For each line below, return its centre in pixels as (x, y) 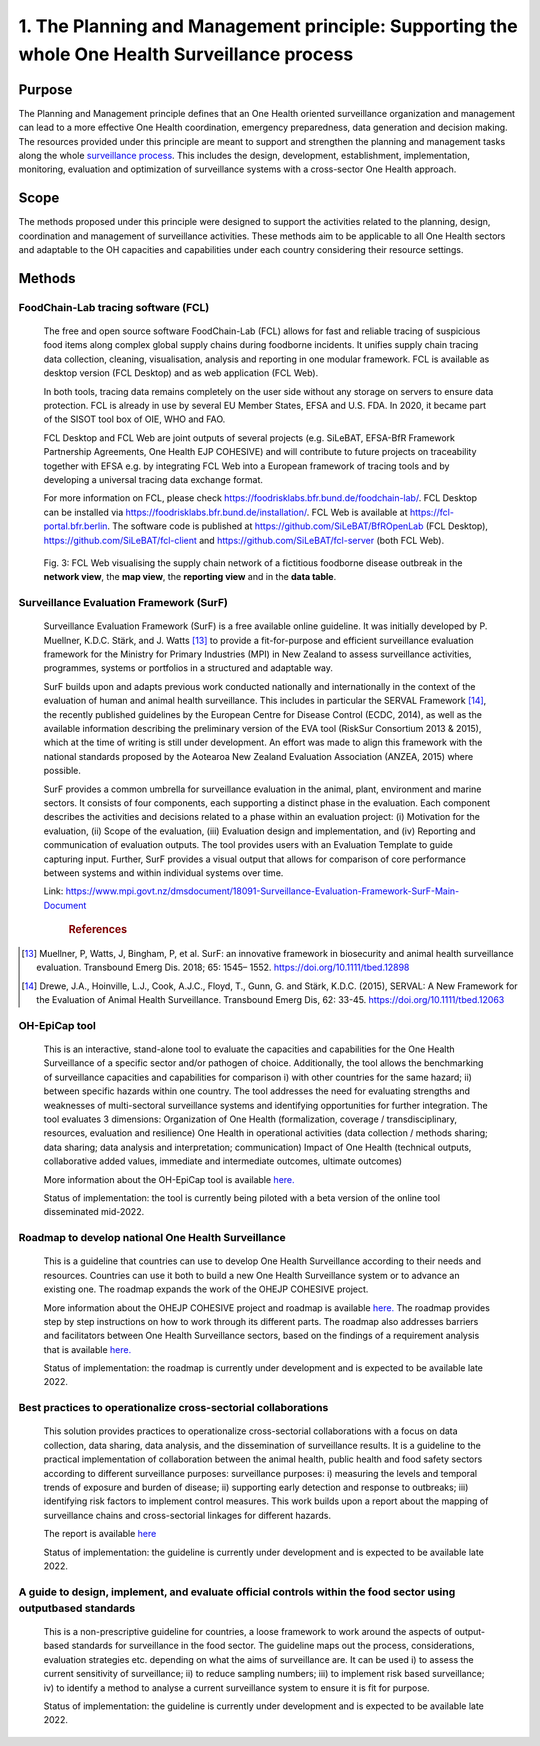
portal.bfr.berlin (75, 526)
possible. (62, 771)
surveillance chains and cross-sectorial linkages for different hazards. (187, 1515)
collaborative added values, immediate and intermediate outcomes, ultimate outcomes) (223, 1161)
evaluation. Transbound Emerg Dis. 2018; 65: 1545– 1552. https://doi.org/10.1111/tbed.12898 (223, 967)
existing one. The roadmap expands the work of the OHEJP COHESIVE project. (206, 1289)
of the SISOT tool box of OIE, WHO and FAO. (134, 419)
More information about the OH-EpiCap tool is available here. (169, 1179)
